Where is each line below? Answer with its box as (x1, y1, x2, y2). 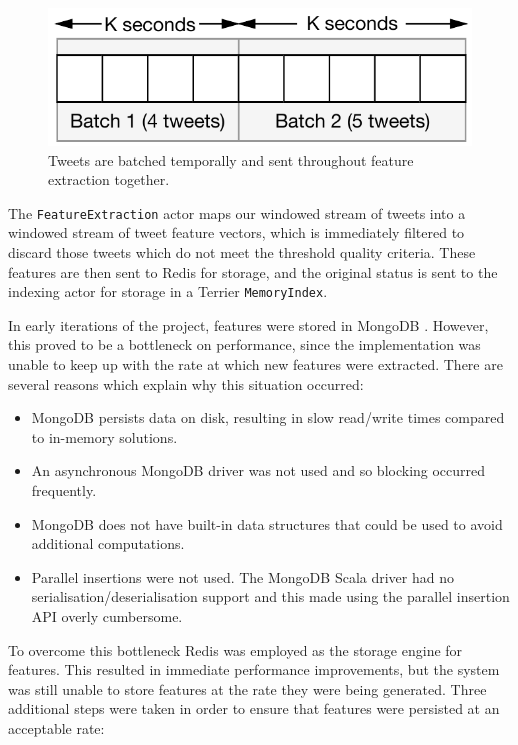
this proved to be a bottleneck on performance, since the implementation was (8, 334, 481, 355)
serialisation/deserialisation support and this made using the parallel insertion (31, 586, 510, 607)
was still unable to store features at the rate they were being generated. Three (8, 678, 487, 699)
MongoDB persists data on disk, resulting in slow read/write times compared (31, 407, 505, 428)
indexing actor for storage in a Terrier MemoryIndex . (8, 281, 328, 302)
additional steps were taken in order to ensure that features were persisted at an (8, 698, 500, 719)
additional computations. (31, 533, 185, 554)
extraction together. (48, 169, 170, 190)
